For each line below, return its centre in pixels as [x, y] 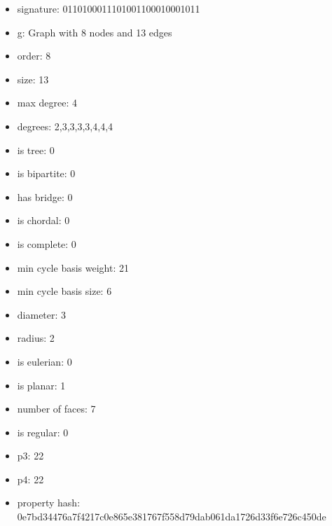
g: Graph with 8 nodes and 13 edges [95, 32]
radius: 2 [36, 338]
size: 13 [33, 79]
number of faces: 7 [56, 409]
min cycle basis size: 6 [64, 291]
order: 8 [34, 56]
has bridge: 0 [45, 196]
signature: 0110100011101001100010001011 [109, 8]
